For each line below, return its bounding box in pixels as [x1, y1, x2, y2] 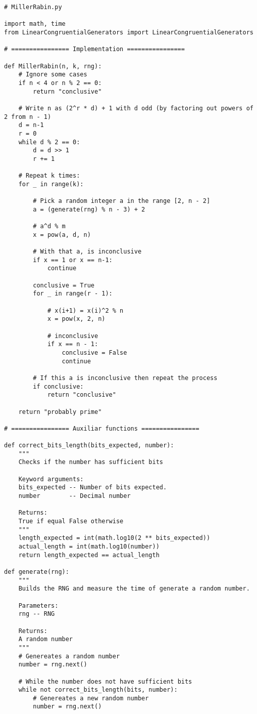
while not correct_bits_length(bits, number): [18, 686, 178, 694]
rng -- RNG [18, 610, 55, 618]
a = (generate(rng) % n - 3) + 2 [33, 205, 145, 213]
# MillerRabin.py [4, 4, 62, 11]
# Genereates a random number [18, 652, 120, 660]
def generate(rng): [4, 568, 69, 575]
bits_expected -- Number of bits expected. [18, 484, 167, 491]
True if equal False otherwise [18, 518, 124, 525]
